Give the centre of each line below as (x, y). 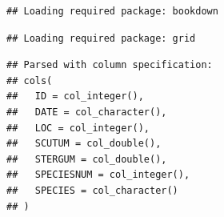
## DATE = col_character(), (87, 112)
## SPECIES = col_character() (92, 190)
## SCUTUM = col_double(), (84, 144)
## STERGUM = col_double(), (87, 159)
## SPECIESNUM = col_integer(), (98, 175)
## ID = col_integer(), (75, 96)
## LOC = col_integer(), (78, 128)
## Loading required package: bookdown (112, 11)
